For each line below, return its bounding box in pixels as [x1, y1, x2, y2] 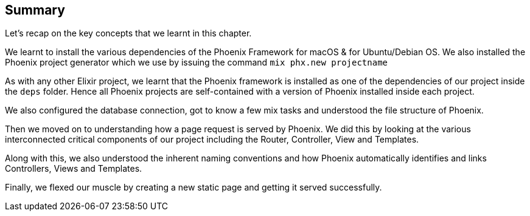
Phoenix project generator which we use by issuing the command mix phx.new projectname [5, 57, 388, 68]
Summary [5, 2, 65, 18]
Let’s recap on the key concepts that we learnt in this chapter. [5, 28, 252, 39]
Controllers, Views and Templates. [5, 163, 142, 174]
